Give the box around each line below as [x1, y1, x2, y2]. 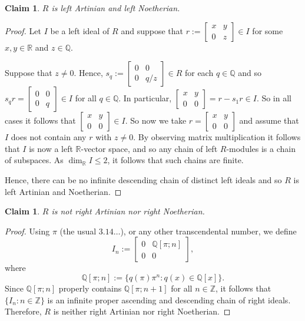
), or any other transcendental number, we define [120, 224, 297, 237]
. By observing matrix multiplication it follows [133, 131, 301, 143]
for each [184, 67, 214, 79]
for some [252, 24, 283, 37]
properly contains [58, 282, 122, 294]
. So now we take [125, 114, 187, 127]
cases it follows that [5, 114, 76, 127]
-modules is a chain [226, 142, 296, 154]
